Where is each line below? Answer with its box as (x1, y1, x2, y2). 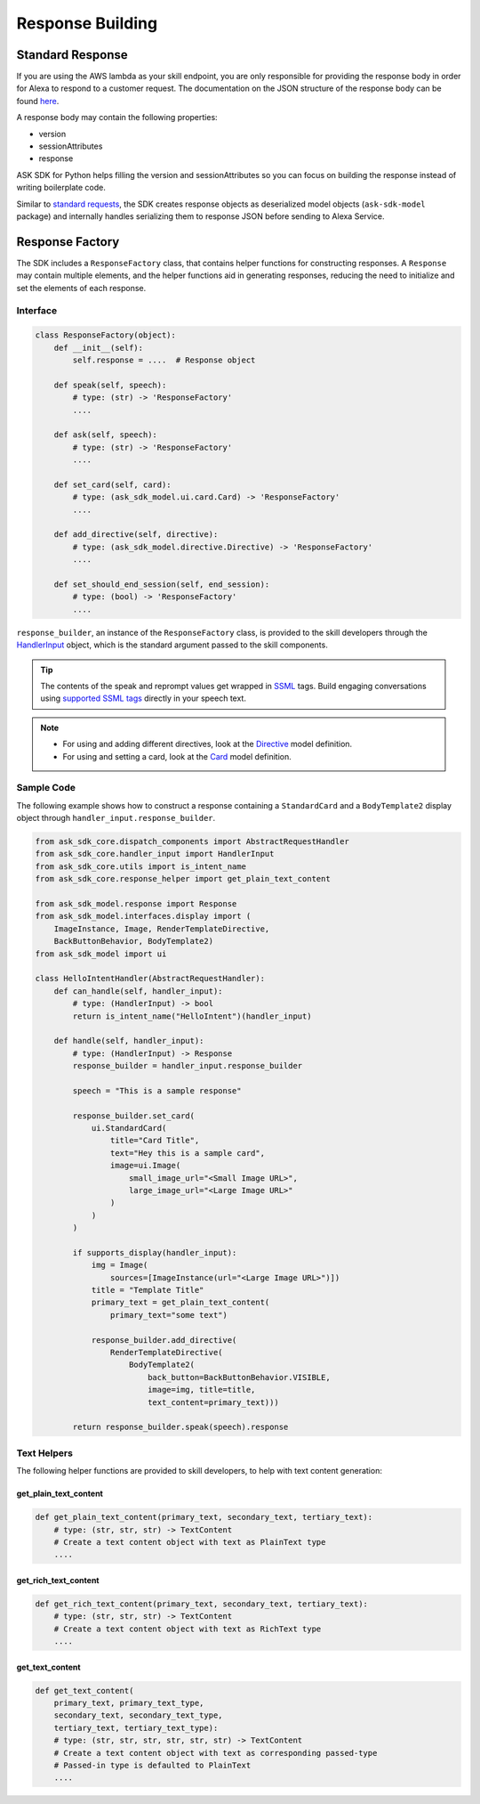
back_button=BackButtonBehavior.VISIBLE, (147, 1372, 331, 1382)
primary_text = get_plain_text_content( (91, 1297, 270, 1308)
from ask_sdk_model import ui (35, 948, 167, 959)
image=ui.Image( (109, 1160, 181, 1171)
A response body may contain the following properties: (16, 112, 218, 123)
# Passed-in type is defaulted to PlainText (53, 1759, 252, 1770)
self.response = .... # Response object (72, 354, 256, 365)
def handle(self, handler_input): (53, 1036, 204, 1046)
